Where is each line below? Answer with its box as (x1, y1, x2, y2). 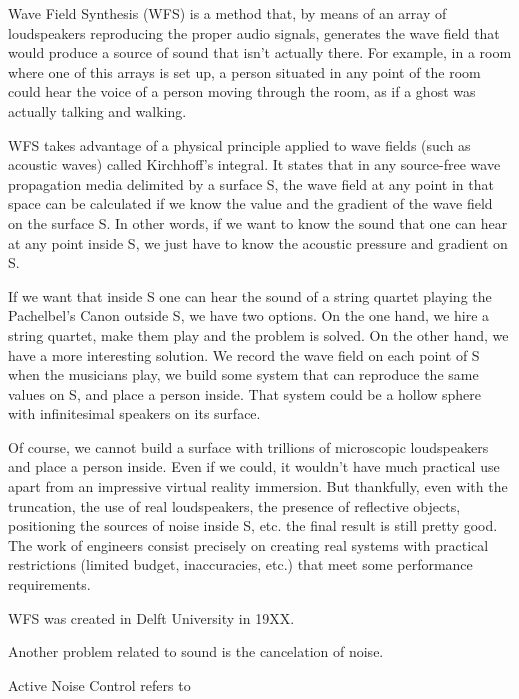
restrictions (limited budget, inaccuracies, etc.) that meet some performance (8, 554, 473, 575)
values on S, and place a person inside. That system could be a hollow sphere (8, 383, 482, 404)
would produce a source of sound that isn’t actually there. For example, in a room (8, 42, 512, 63)
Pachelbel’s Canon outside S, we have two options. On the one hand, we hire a (8, 305, 490, 326)
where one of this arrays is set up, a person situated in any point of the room (8, 61, 481, 82)
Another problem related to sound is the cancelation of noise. (8, 641, 384, 662)
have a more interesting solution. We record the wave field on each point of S (8, 344, 480, 365)
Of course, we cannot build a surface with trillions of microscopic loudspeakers (8, 436, 489, 457)
